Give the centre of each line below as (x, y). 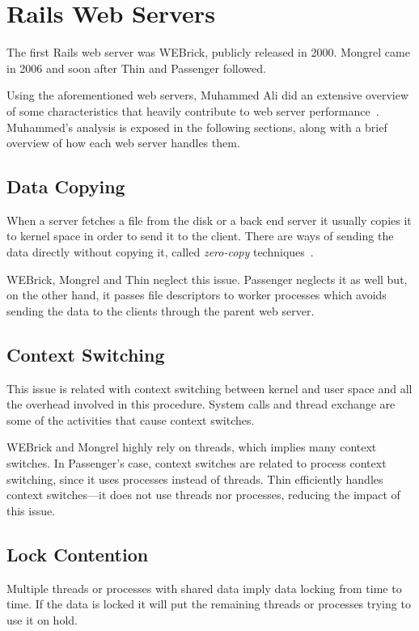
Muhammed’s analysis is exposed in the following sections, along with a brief (197, 127)
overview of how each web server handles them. (123, 143)
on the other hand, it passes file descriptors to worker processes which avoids (197, 295)
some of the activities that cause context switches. (131, 419)
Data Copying (66, 186)
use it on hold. (42, 619)
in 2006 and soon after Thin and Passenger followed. (136, 68)
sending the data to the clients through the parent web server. (161, 310)
